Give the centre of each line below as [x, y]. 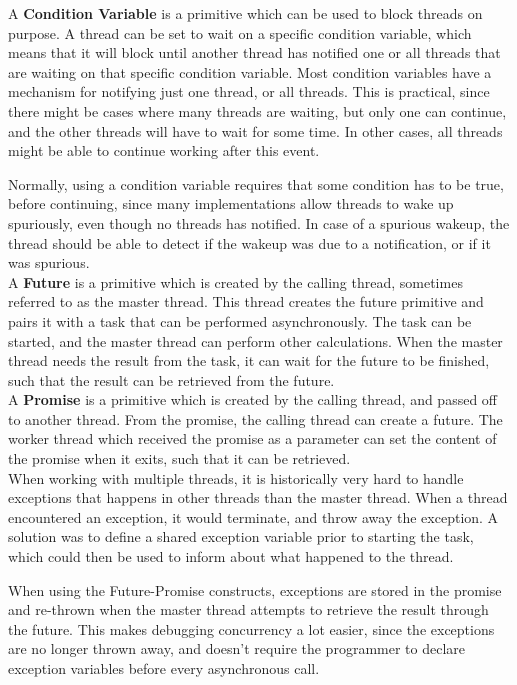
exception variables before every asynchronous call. [164, 668]
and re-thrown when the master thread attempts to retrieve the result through [248, 609]
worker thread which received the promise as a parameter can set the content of [252, 438]
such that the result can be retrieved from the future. [171, 379]
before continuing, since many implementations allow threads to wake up [231, 203]
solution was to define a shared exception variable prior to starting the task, [241, 536]
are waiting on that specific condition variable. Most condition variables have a [250, 71]
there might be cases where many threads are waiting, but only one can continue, [257, 110]
